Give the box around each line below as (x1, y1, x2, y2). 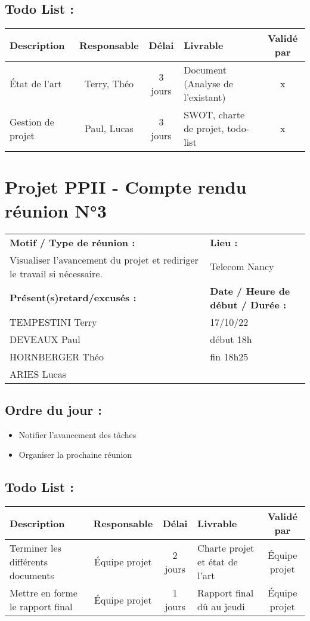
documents (10, 568, 54, 583)
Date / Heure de (210, 283, 290, 298)
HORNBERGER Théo (10, 349, 104, 363)
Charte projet (197, 541, 255, 555)
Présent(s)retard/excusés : (10, 290, 137, 305)
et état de (197, 555, 238, 569)
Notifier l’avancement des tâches (18, 428, 137, 440)
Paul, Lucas (84, 121, 134, 136)
